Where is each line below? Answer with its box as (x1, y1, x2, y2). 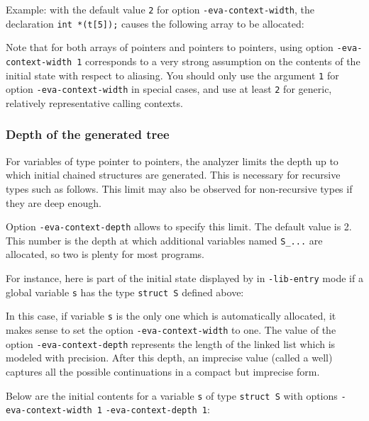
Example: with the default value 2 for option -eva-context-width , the (6, 2, 314, 16)
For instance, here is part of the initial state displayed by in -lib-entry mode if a (6, 271, 363, 286)
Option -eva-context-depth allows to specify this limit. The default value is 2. (6, 219, 352, 234)
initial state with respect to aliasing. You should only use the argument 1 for (6, 67, 339, 82)
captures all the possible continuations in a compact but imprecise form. (6, 364, 320, 378)
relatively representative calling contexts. (6, 95, 183, 110)
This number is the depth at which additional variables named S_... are (6, 232, 323, 247)
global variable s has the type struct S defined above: (6, 284, 244, 299)
